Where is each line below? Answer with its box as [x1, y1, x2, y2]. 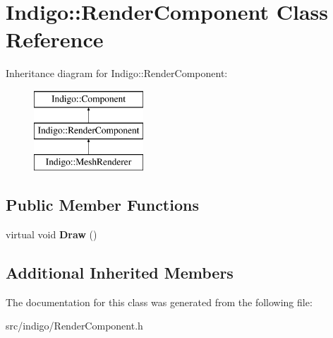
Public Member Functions [6, 194, 199, 216]
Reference [6, 25, 104, 54]
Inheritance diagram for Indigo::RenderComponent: [6, 66, 228, 81]
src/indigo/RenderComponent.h [6, 318, 143, 333]
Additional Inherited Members [6, 262, 234, 284]
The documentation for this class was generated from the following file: [6, 294, 313, 309]
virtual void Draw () [6, 227, 97, 242]
